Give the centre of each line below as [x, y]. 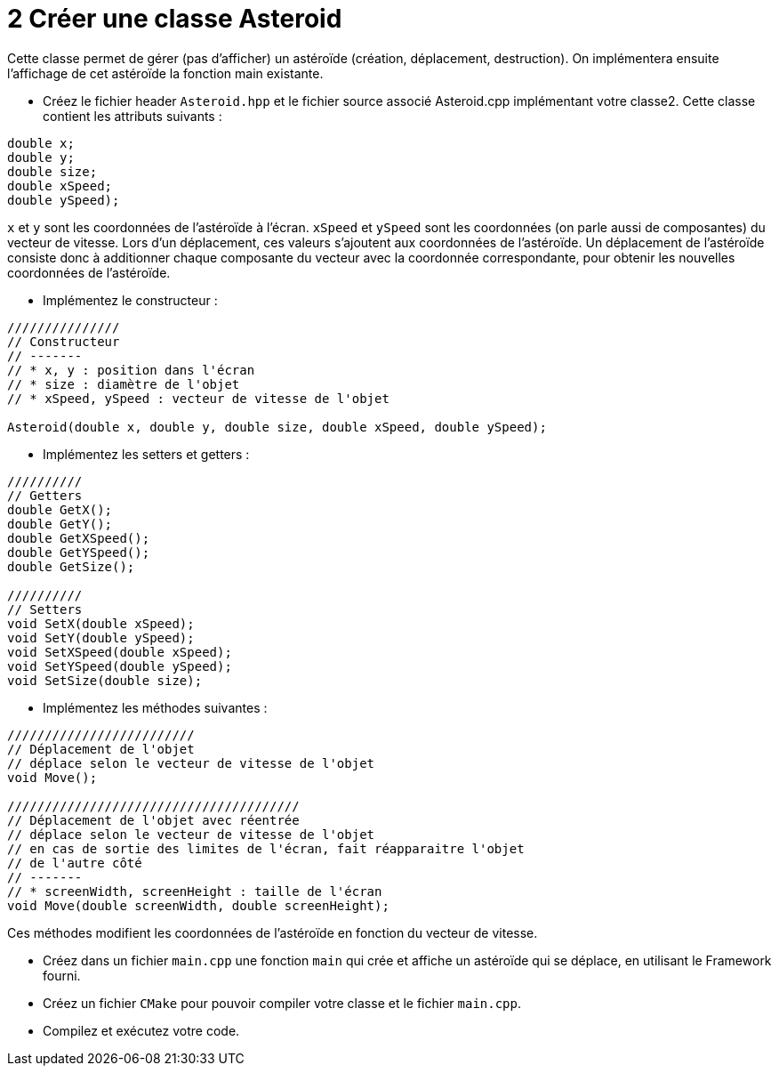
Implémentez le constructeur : [130, 300]
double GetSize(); [71, 566]
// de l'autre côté [75, 863]
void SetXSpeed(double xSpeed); [120, 652]
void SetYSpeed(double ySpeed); [120, 666]
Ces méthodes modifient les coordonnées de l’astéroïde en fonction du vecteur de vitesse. [273, 932]
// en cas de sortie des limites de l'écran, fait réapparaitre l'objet [266, 848]
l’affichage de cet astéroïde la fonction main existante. [165, 73]
